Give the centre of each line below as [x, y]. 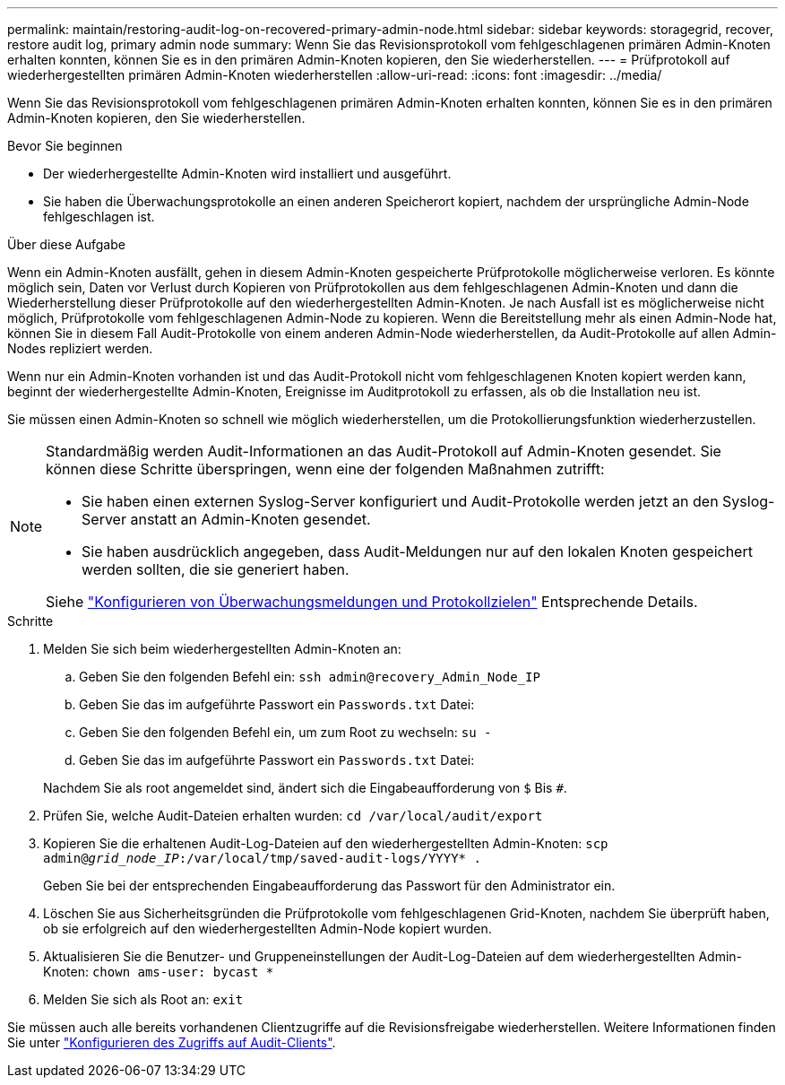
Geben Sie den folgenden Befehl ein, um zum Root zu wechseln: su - [285, 732]
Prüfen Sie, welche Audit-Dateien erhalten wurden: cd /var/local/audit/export [293, 816]
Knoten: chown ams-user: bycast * [159, 972]
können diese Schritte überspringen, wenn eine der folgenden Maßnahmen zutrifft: [325, 469]
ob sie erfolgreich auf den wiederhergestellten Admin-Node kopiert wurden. [267, 929]
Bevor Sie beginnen [65, 146]
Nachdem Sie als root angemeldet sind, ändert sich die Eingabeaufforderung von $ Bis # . [305, 788]
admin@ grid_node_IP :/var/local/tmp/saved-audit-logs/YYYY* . [262, 858]
